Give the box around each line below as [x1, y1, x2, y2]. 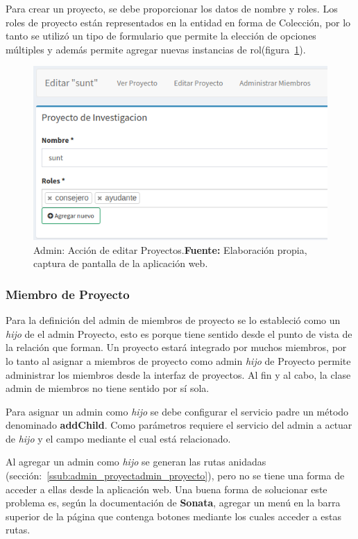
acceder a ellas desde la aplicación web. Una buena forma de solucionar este [6, 481, 327, 496]
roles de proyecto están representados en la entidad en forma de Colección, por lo [6, 15, 351, 29]
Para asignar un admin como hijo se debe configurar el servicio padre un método [6, 404, 349, 418]
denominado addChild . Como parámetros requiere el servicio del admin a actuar [6, 418, 352, 432]
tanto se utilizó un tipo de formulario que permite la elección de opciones [6, 28, 316, 43]
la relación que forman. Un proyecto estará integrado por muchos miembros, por [6, 340, 347, 354]
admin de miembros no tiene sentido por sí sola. [6, 381, 210, 395]
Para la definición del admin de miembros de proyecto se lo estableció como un [6, 313, 341, 327]
